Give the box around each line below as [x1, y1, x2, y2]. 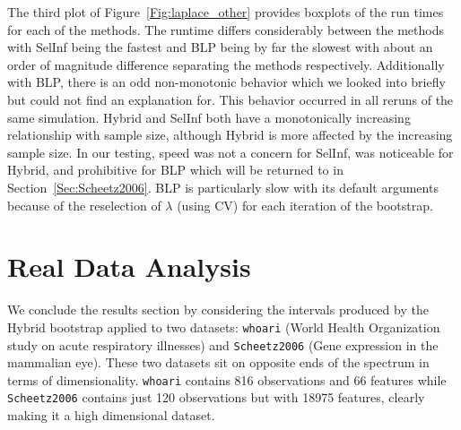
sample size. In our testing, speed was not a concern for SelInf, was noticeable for [7, 142, 454, 161]
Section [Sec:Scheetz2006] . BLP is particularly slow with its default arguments [7, 177, 439, 196]
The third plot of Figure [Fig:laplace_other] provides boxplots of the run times [7, 3, 444, 21]
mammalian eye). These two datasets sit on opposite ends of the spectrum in [7, 353, 430, 372]
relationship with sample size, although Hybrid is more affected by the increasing [7, 125, 453, 144]
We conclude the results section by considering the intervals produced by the [7, 300, 429, 319]
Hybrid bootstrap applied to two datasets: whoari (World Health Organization [7, 317, 440, 336]
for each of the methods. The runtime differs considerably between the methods [7, 20, 444, 39]
